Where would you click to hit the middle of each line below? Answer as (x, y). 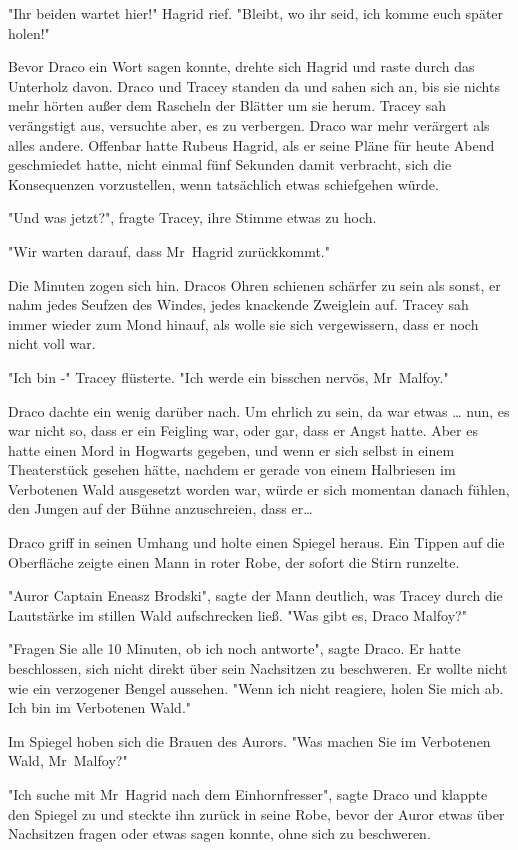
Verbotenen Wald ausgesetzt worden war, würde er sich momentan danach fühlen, (259, 488)
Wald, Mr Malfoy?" (68, 760)
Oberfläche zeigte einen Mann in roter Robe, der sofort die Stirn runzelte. (234, 561)
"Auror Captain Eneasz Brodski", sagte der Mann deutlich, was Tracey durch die (255, 595)
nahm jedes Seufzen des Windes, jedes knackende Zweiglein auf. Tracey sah (238, 304)
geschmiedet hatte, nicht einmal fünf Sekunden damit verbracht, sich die (230, 164)
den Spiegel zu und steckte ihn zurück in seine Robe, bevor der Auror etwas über (256, 813)
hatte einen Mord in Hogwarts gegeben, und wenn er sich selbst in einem (231, 449)
